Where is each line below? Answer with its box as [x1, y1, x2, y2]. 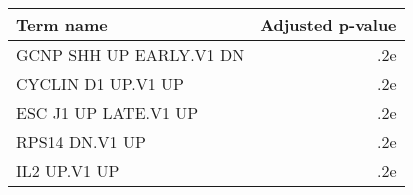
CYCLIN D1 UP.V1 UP [16, 72, 185, 95]
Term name [16, 13, 108, 36]
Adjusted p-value [260, 13, 397, 36]
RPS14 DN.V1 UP [16, 130, 146, 153]
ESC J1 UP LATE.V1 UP [16, 101, 199, 124]
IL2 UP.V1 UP [16, 159, 120, 182]
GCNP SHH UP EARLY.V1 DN [16, 43, 245, 66]
